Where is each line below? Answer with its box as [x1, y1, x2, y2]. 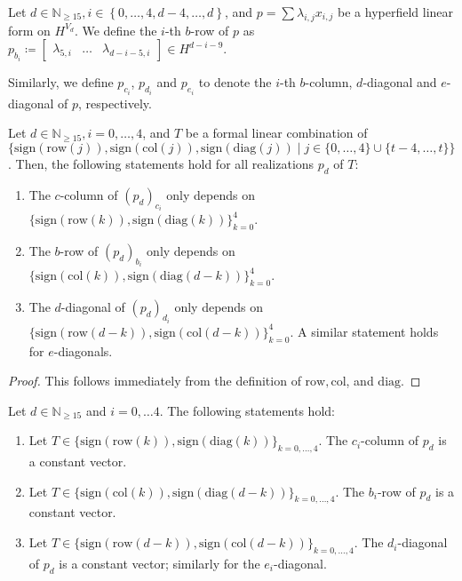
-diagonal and [362, 73, 437, 92]
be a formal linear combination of [185, 123, 368, 142]
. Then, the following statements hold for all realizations [8, 155, 315, 173]
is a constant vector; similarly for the [59, 553, 260, 572]
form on [8, 20, 51, 39]
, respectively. [78, 93, 152, 112]
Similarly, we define [8, 73, 114, 92]
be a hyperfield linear [338, 3, 454, 20]
